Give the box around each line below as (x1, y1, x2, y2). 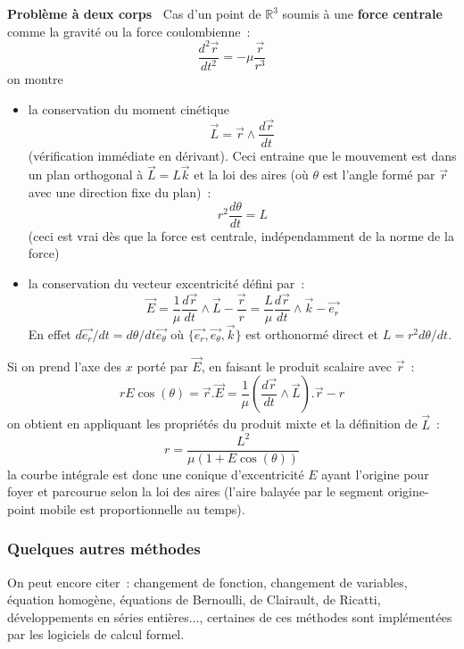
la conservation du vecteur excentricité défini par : (28, 273, 305, 292)
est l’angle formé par (322, 165, 435, 184)
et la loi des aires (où (194, 165, 309, 184)
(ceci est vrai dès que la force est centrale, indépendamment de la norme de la (28, 226, 454, 245)
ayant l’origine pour (321, 464, 429, 483)
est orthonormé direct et (245, 324, 379, 343)
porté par (137, 356, 188, 375)
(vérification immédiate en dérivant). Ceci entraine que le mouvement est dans (28, 146, 457, 164)
